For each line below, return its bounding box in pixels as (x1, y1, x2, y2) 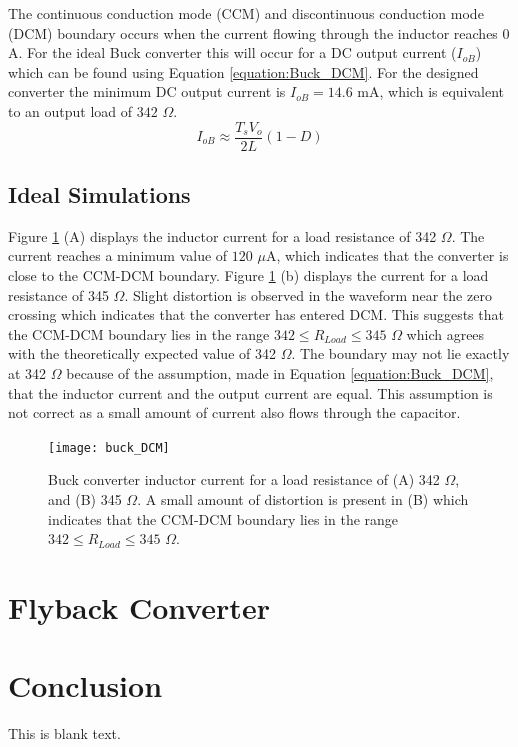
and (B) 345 (48, 489, 122, 510)
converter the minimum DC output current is (8, 81, 286, 102)
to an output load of (8, 100, 133, 121)
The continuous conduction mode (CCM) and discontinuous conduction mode (8, 3, 484, 23)
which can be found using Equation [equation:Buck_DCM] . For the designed (8, 61, 479, 82)
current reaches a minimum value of (8, 245, 228, 266)
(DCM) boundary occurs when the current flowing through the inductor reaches (8, 22, 498, 43)
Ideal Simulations (8, 179, 191, 210)
